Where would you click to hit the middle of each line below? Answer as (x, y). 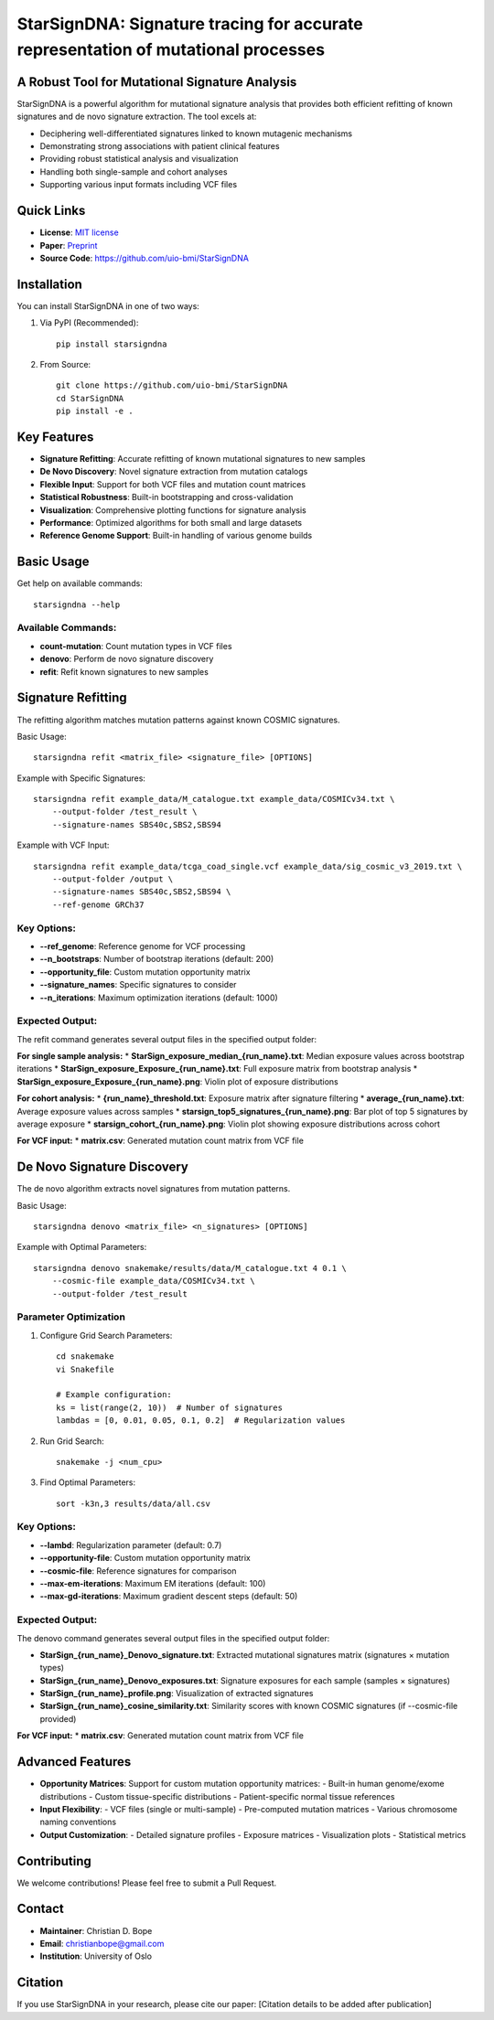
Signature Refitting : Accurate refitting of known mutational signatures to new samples (203, 459)
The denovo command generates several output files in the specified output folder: (173, 1638)
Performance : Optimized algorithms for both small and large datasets (171, 523)
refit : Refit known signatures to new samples (124, 671)
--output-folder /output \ (113, 879)
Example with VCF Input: (63, 845)
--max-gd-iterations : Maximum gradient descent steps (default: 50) (169, 1597)
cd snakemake (85, 1357)
